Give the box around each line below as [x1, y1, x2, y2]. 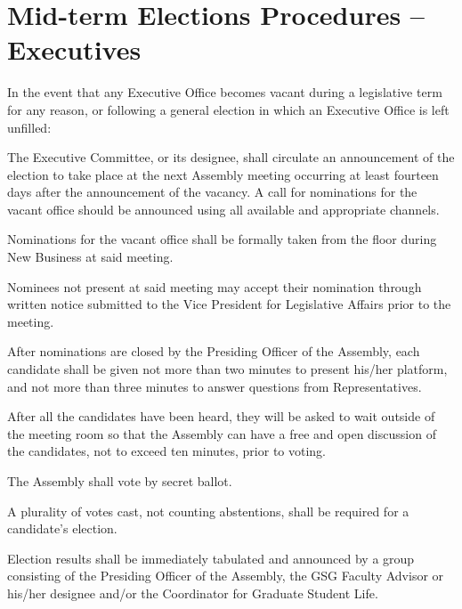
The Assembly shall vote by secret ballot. [7, 472, 232, 490]
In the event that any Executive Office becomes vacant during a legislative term [7, 83, 442, 101]
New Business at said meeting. [7, 248, 174, 266]
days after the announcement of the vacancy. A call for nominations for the [7, 183, 417, 201]
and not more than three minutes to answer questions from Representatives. [7, 377, 422, 395]
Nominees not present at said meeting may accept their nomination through [7, 277, 422, 296]
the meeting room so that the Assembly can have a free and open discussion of [7, 424, 436, 443]
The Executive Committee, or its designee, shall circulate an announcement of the [7, 148, 455, 166]
